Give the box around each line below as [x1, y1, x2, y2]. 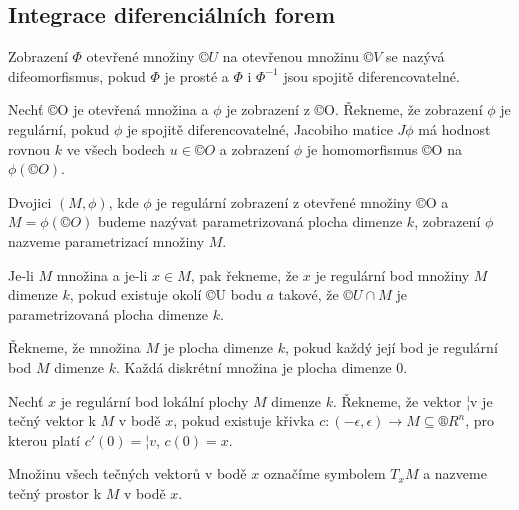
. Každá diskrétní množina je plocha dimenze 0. [116, 356, 408, 377]
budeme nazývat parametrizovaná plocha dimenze [97, 211, 403, 232]
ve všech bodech [66, 138, 166, 159]
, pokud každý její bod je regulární [284, 337, 498, 358]
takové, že [278, 284, 339, 305]
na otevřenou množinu [222, 46, 359, 67]
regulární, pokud [8, 118, 110, 139]
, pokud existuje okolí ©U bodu [69, 284, 262, 305]
